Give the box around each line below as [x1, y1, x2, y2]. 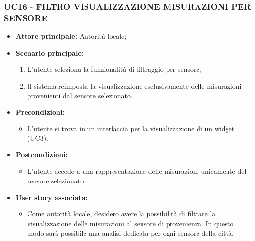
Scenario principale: [15, 47, 84, 58]
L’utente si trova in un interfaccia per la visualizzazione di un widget [27, 123, 235, 133]
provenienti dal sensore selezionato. [27, 90, 133, 100]
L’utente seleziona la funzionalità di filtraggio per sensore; [27, 64, 201, 74]
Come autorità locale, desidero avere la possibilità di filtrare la [27, 209, 216, 219]
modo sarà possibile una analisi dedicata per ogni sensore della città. [27, 228, 234, 238]
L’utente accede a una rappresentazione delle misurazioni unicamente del [27, 166, 247, 176]
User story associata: [15, 192, 88, 202]
